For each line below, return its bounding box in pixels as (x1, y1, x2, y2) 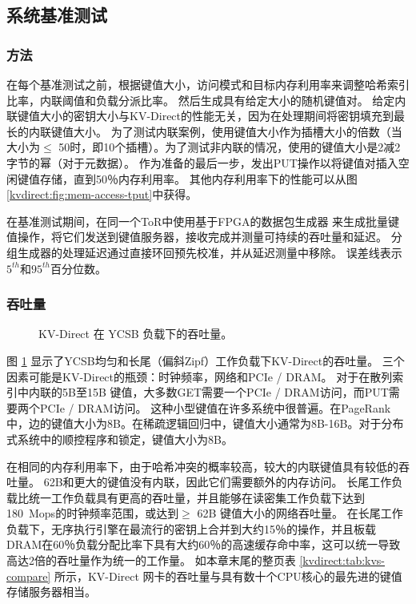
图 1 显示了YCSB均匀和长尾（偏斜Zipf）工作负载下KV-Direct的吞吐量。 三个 (6, 352, 405, 368)
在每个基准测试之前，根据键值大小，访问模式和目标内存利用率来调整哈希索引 (6, 76, 410, 92)
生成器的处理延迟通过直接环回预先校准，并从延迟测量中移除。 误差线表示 (17, 244, 402, 260)
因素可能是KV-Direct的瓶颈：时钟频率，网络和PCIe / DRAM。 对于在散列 (6, 368, 393, 385)
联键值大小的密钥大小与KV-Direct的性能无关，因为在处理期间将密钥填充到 (6, 107, 394, 124)
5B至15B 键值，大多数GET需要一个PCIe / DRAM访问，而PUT (62, 384, 389, 401)
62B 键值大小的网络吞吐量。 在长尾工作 (197, 505, 403, 521)
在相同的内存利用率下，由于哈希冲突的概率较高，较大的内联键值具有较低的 (6, 457, 398, 474)
